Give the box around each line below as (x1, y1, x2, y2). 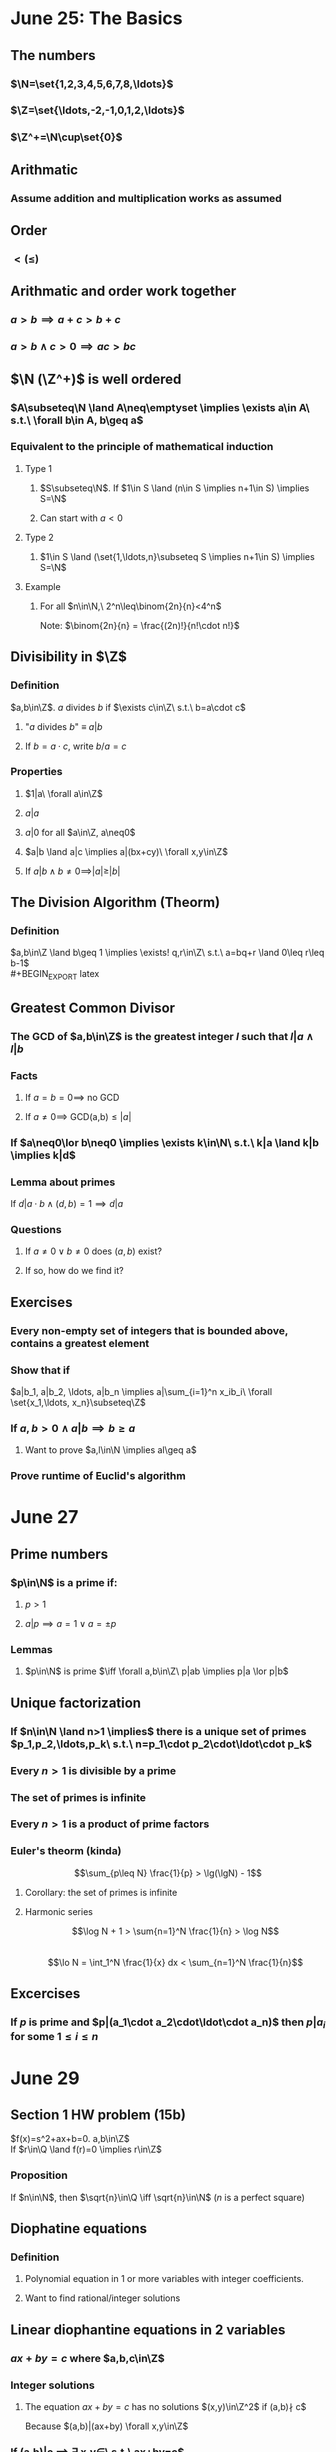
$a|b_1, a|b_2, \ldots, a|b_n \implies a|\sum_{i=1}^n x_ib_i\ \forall (10, 1386, 273, 1398)
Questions (10, 1223, 62, 1237)
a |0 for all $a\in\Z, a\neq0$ (24, 826, 136, 838)
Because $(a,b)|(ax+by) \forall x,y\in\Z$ (24, 2420, 189, 2432)
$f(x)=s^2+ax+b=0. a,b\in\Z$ (10, 2133, 130, 2145)
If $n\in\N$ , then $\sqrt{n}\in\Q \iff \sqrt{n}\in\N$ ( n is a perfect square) (10, 2191, 305, 2203)
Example (24, 580, 62, 592)
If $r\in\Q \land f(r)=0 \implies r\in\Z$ (10, 2143, 162, 2156)
